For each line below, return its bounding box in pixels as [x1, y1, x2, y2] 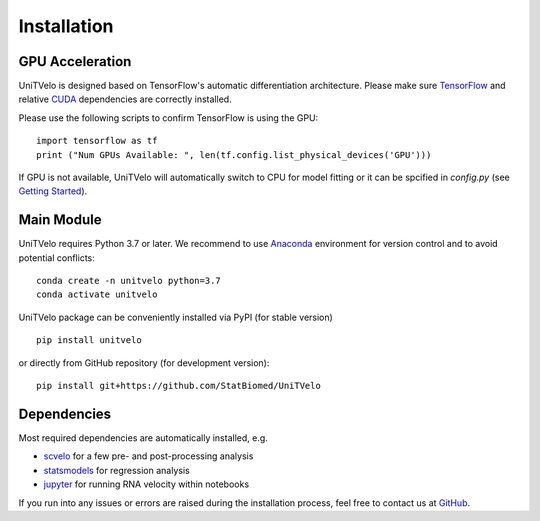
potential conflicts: [18, 251, 95, 264]
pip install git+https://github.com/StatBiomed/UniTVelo [36, 380, 322, 392]
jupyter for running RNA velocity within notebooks [43, 478, 250, 490]
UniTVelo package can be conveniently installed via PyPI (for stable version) [18, 311, 334, 323]
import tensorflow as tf [36, 135, 158, 147]
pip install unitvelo [36, 335, 142, 346]
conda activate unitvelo [36, 289, 158, 300]
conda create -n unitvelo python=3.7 [36, 275, 222, 287]
